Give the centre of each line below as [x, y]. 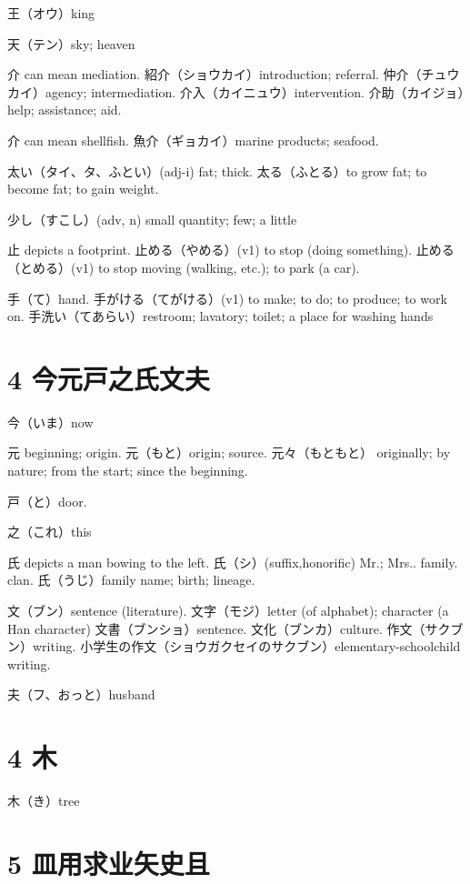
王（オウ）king [51, 13]
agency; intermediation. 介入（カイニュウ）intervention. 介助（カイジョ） [255, 91]
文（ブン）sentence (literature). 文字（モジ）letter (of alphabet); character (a [228, 610]
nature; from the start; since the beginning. [128, 471]
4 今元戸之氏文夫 [109, 378]
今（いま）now [50, 422]
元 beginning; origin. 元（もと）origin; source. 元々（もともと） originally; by [229, 452]
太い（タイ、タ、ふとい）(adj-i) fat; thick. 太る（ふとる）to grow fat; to [217, 171]
